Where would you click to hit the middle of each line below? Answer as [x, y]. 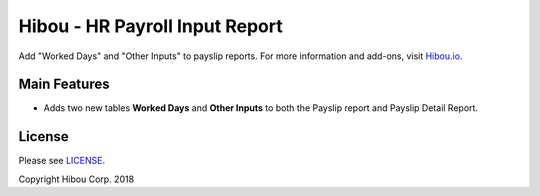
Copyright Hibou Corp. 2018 [76, 179]
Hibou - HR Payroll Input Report [151, 26]
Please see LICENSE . [61, 161]
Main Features [64, 84]
